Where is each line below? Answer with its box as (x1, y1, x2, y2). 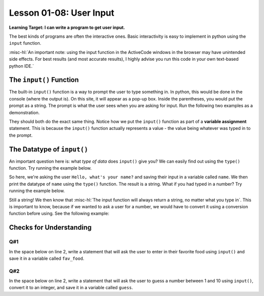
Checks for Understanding (9, 223, 92, 232)
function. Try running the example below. (9, 165, 92, 171)
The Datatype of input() (9, 145, 88, 153)
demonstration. (9, 109, 40, 115)
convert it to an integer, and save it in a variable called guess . (9, 285, 133, 291)
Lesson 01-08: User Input (9, 7, 114, 18)
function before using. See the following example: (9, 211, 110, 217)
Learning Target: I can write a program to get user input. (9, 25, 125, 30)
